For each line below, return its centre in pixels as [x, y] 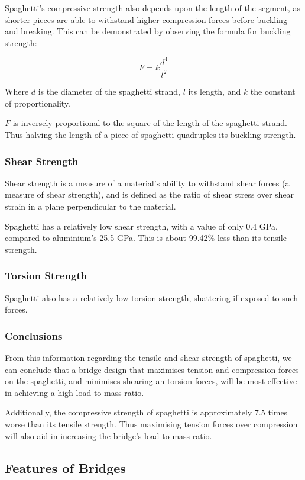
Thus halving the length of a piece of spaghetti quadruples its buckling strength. [150, 135]
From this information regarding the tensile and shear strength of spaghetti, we [148, 358]
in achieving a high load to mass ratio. [74, 392]
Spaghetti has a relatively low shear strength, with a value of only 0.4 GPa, [141, 226]
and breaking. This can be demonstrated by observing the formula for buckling [148, 31]
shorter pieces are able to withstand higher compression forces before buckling [146, 19]
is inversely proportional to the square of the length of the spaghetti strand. [150, 123]
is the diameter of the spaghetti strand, [109, 91]
